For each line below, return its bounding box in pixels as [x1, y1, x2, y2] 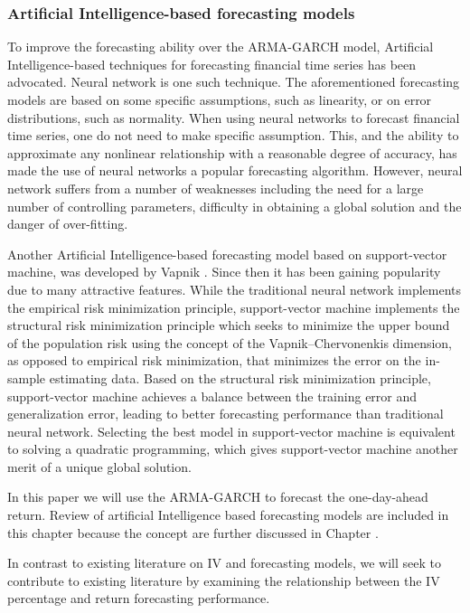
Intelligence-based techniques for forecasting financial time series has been [7, 54, 417, 73]
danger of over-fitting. [7, 214, 128, 233]
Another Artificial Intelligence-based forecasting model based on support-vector [7, 244, 447, 263]
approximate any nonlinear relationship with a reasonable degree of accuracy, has [7, 143, 457, 162]
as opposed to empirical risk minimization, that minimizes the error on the [7, 351, 421, 370]
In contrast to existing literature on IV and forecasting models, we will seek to [7, 553, 442, 572]
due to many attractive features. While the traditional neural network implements [7, 279, 462, 298]
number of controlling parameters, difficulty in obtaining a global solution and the [7, 196, 462, 215]
